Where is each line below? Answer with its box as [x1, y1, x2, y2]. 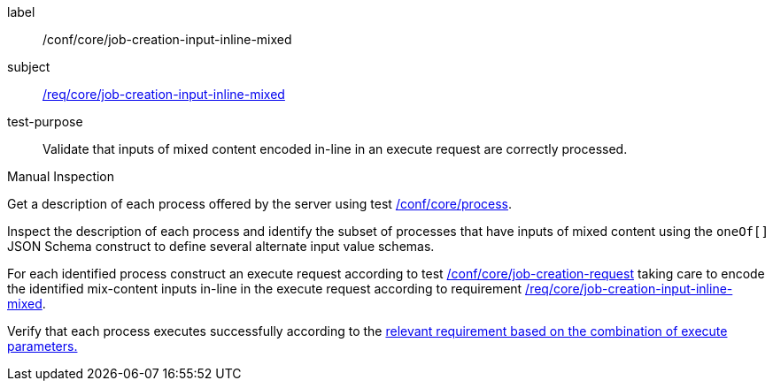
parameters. [7, 339, 78, 354]
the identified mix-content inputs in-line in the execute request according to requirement [7, 281, 522, 296]
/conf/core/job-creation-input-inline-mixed [43, 32, 292, 47]
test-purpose [7, 114, 83, 129]
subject [7, 59, 50, 74]
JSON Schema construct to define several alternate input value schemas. [7, 239, 435, 254]
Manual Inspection [7, 169, 115, 184]
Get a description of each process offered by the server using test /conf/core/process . [7, 196, 513, 211]
